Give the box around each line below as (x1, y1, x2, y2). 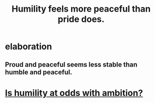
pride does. (57, 14, 105, 25)
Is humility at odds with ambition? (5, 87, 143, 98)
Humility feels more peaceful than (12, 3, 151, 15)
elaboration (5, 41, 52, 52)
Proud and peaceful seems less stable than (5, 60, 138, 69)
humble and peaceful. (5, 68, 72, 76)
